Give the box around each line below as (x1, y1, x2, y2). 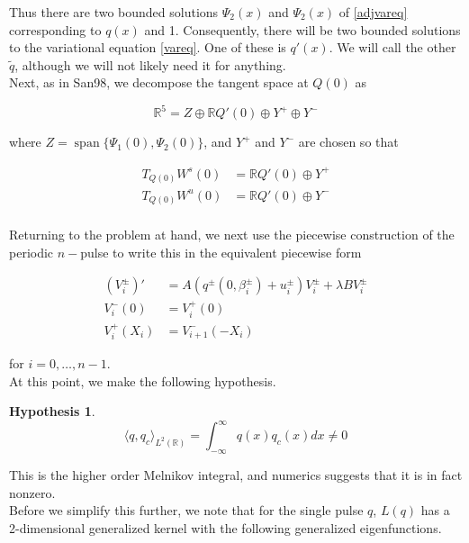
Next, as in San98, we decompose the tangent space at (9, 73, 309, 92)
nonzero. (9, 483, 56, 502)
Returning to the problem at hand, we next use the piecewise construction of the (9, 225, 455, 244)
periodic (9, 242, 54, 261)
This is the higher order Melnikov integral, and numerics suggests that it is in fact (9, 466, 463, 484)
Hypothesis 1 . (9, 402, 95, 421)
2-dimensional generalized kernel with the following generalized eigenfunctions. (9, 518, 442, 537)
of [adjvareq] (338, 3, 408, 21)
